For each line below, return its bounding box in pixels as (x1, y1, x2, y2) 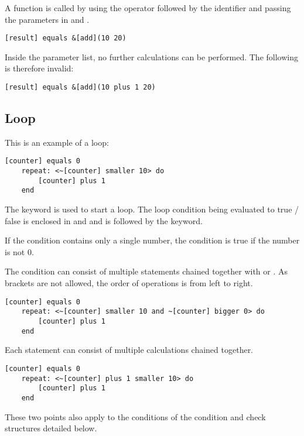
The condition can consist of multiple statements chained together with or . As (5, 265, 288, 277)
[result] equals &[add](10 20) (5, 34, 127, 43)
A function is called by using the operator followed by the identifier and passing (5, 2, 291, 13)
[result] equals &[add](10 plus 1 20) (5, 83, 156, 92)
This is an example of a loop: (5, 136, 109, 148)
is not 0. (5, 245, 34, 258)
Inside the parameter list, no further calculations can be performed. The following (5, 50, 298, 63)
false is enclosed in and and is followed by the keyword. (5, 214, 203, 226)
